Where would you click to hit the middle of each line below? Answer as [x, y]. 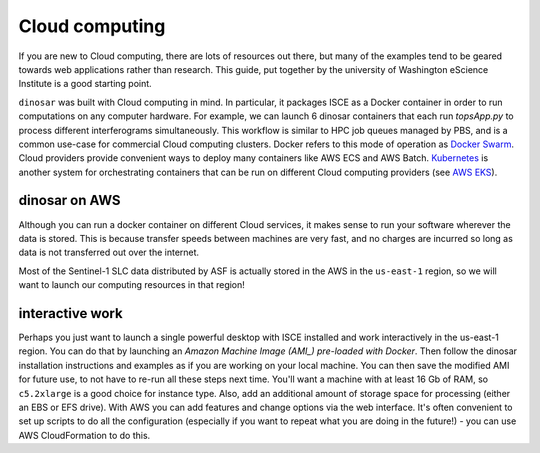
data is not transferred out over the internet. [109, 252]
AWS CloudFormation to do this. [84, 435]
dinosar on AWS [69, 200]
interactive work [71, 313]
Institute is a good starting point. [85, 84]
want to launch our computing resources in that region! [131, 285]
